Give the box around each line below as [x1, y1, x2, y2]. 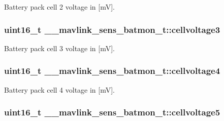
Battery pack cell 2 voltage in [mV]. [4, 2, 115, 12]
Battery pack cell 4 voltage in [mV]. [4, 84, 115, 95]
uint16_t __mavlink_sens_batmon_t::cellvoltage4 [4, 64, 220, 77]
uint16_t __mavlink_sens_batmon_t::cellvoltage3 [4, 23, 220, 35]
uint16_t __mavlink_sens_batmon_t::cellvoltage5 [4, 106, 220, 118]
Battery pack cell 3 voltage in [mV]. [4, 43, 115, 53]
